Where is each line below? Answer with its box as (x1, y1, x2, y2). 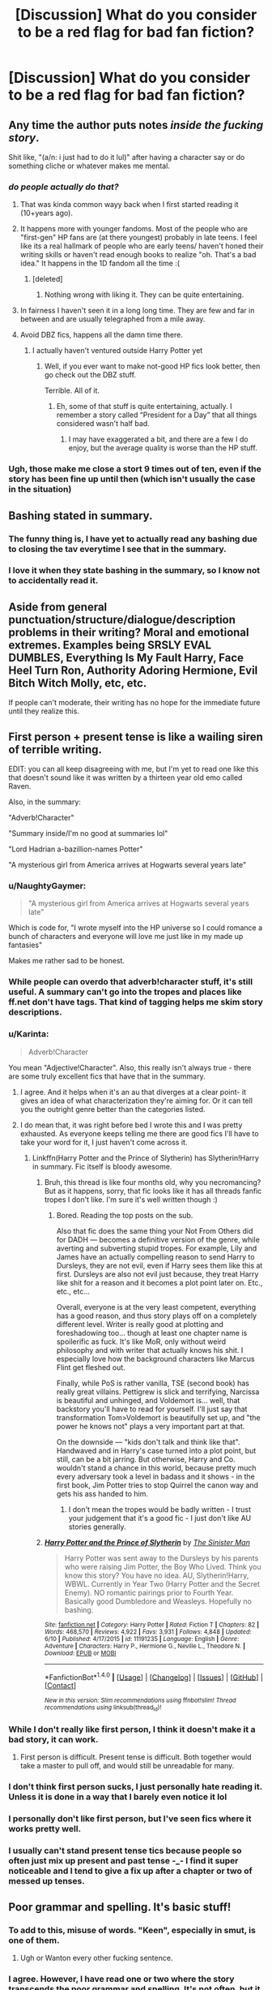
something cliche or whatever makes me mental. (8, 161, 170, 170)
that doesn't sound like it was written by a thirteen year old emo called (8, 773, 243, 782)
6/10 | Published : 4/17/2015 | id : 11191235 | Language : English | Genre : (44, 1635, 240, 1643)
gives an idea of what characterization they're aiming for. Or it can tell (19, 1096, 253, 1105)
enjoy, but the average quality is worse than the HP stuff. (68, 443, 257, 453)
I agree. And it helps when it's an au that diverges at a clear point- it (19, 1087, 247, 1096)
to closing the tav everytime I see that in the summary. (8, 543, 227, 554)
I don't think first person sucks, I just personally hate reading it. (8, 1781, 263, 1792)
